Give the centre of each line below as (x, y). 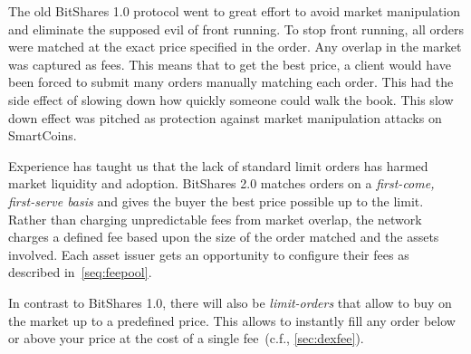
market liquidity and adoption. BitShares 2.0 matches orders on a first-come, (221, 183)
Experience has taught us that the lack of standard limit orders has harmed (218, 165)
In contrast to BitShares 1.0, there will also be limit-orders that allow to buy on (230, 302)
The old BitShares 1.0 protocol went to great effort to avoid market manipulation (235, 11)
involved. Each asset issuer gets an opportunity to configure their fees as (209, 254)
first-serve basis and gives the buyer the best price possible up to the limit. (216, 201)
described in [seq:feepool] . (80, 272)
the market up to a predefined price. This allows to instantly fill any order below (232, 320)
